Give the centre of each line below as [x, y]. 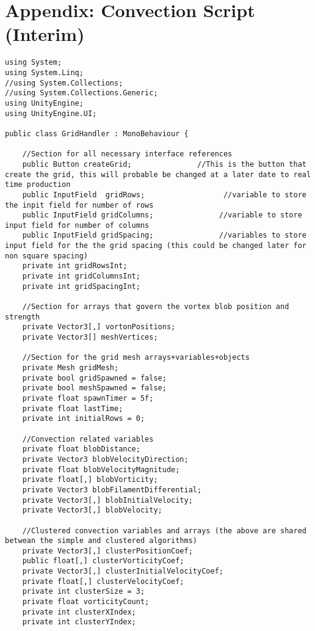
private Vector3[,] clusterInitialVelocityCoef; [123, 571]
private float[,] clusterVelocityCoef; [103, 581]
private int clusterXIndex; [79, 612]
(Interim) [45, 34]
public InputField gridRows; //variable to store [164, 195]
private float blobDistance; [81, 449]
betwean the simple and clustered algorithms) [101, 541]
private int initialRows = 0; [84, 419]
